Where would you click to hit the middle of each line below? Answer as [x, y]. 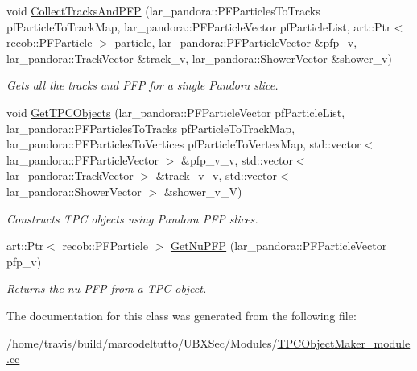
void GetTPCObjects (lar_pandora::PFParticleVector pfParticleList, [176, 112]
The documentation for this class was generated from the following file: [182, 315]
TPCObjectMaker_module [344, 342]
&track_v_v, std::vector [216, 175]
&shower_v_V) [203, 191]
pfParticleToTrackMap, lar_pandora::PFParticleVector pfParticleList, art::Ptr [199, 26]
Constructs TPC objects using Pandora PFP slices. [132, 218]
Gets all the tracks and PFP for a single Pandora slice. [142, 85]
